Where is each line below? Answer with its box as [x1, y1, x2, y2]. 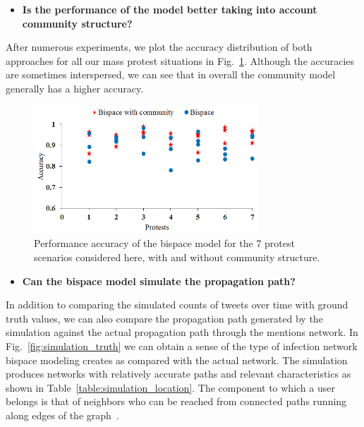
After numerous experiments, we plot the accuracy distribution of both [6, 40, 313, 54]
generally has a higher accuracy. [6, 80, 144, 95]
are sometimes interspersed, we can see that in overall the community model [6, 67, 336, 82]
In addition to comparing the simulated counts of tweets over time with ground [6, 297, 348, 312]
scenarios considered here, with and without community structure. [34, 249, 320, 264]
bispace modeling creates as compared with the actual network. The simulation [6, 352, 348, 367]
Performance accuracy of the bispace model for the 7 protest [34, 236, 295, 251]
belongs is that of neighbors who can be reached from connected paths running [6, 394, 347, 409]
